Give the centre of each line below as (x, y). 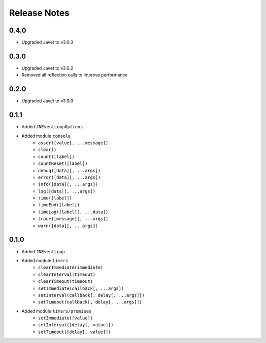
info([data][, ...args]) (68, 184)
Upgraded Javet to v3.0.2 (47, 68)
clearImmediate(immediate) (71, 267)
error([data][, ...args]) (69, 177)
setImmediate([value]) (66, 318)
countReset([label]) (63, 164)
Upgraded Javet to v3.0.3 (47, 42)
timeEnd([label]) (59, 205)
